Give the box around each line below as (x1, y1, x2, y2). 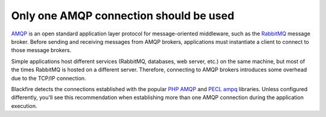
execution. (11, 102, 37, 109)
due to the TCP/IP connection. (11, 74, 86, 82)
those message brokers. (11, 47, 72, 54)
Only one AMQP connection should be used (11, 9, 235, 22)
